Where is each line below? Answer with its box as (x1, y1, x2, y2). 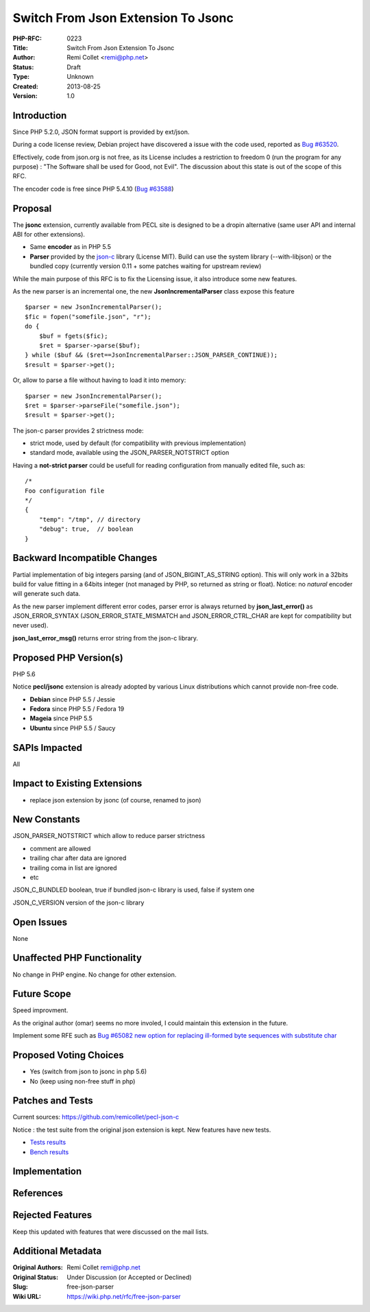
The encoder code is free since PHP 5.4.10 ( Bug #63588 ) (12, 184, 174, 193)
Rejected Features (12, 1209, 92, 1221)
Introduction (12, 110, 67, 121)
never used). (12, 621, 49, 630)
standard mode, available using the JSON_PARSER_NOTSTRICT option (29, 449, 230, 457)
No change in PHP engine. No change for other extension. (12, 970, 177, 979)
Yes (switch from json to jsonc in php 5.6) (29, 1067, 147, 1076)
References (12, 1187, 63, 1200)
